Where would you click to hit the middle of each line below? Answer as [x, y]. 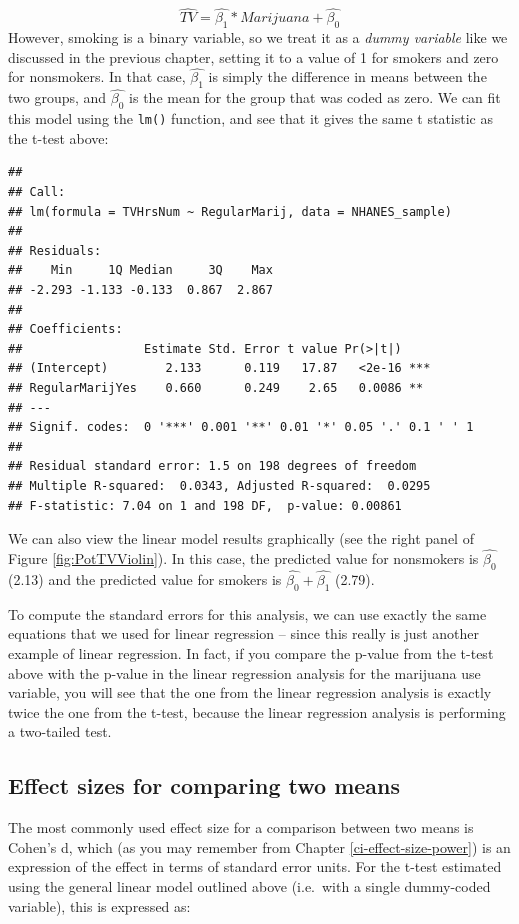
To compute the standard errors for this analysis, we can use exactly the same [247, 613]
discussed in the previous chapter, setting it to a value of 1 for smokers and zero [253, 56]
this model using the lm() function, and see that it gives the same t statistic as [250, 118]
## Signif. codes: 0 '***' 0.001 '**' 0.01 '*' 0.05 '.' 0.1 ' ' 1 [241, 427]
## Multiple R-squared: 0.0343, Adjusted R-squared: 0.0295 [219, 485]
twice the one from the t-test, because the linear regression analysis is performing [257, 711]
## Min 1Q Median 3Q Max [140, 270]
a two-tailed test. [60, 731]
